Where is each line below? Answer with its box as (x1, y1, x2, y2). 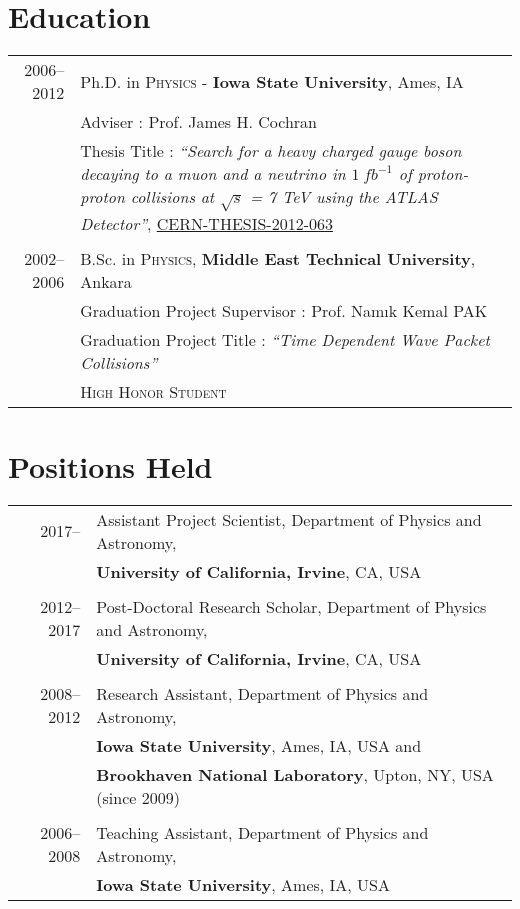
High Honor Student (80, 379, 227, 403)
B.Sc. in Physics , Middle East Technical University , (80, 246, 476, 270)
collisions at (130, 185, 215, 209)
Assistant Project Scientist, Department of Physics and (96, 507, 482, 531)
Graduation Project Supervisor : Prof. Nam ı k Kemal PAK (80, 298, 488, 322)
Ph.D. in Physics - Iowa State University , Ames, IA (80, 69, 464, 93)
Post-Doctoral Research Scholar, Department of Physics (96, 594, 487, 618)
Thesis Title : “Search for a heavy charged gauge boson (80, 139, 462, 163)
